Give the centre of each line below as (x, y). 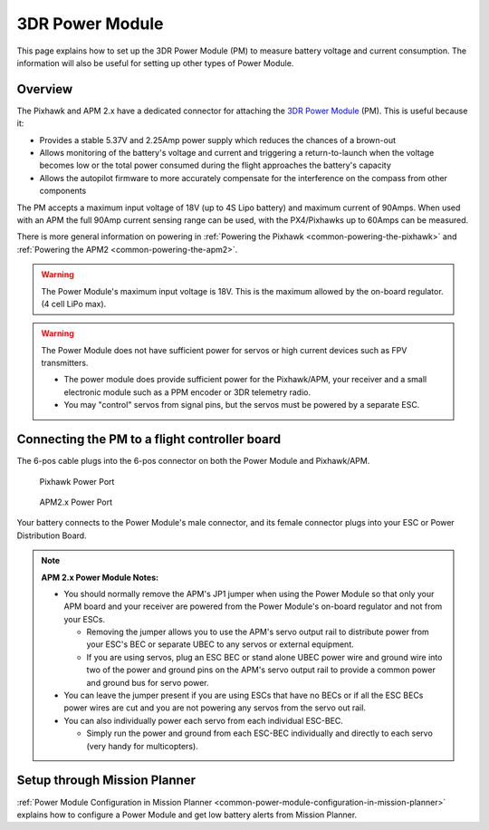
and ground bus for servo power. (148, 682)
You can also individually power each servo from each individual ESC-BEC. (204, 720)
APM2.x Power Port (76, 502)
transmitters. (65, 363)
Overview (45, 89)
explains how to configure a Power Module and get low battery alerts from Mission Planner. (187, 815)
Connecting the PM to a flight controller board (149, 439)
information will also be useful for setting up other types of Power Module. (155, 63)
